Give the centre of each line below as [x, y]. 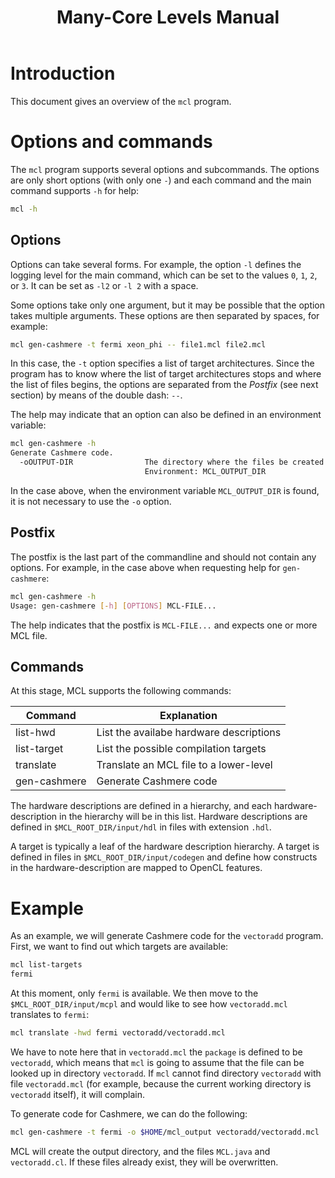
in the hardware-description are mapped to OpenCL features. [136, 868]
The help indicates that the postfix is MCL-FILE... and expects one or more [164, 625]
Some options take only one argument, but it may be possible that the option [168, 305]
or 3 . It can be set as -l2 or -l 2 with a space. [104, 285]
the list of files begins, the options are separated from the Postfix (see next [164, 385]
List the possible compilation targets [181, 749]
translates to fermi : [50, 1014]
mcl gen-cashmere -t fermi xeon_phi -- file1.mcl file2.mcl [138, 344]
